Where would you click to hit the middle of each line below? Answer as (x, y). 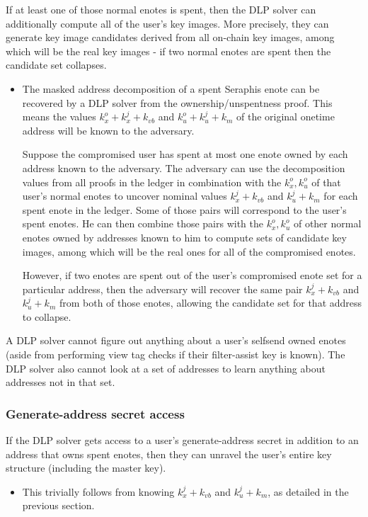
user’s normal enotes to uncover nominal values (125, 196)
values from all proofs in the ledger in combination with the (152, 182)
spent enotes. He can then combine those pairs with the (143, 223)
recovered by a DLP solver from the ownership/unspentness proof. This (177, 102)
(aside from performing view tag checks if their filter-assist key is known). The (176, 354)
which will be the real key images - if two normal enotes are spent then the (168, 51)
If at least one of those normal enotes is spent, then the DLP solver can (161, 9)
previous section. (58, 505)
